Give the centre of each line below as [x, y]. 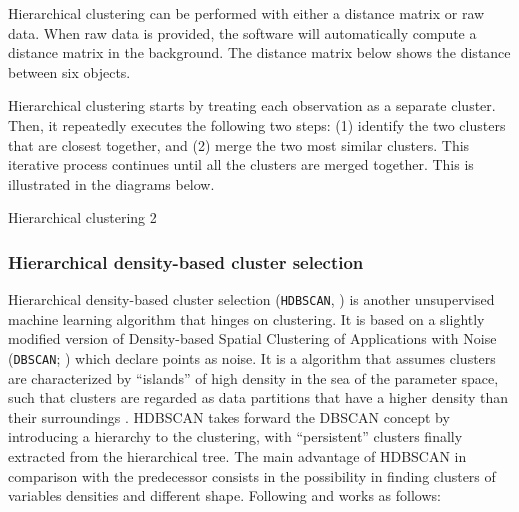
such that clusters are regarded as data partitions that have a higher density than [258, 397]
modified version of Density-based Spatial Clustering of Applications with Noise [252, 338]
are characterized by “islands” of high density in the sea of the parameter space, [253, 377]
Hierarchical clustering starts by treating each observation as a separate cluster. [252, 105]
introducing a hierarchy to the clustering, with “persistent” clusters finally [235, 436]
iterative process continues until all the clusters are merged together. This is [241, 164]
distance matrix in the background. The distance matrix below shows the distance [259, 52]
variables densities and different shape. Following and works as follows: [224, 495]
